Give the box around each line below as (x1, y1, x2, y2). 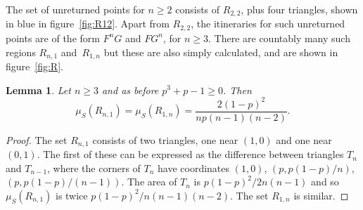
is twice (55, 188, 88, 202)
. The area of (121, 174, 177, 189)
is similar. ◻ (293, 188, 349, 202)
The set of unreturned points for (6, 2, 145, 16)
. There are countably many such (208, 30, 350, 45)
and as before (101, 82, 159, 97)
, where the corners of (47, 160, 141, 175)
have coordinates (158, 160, 230, 175)
